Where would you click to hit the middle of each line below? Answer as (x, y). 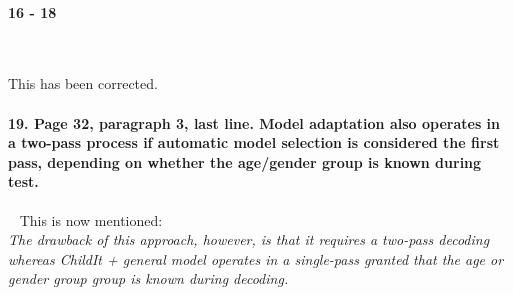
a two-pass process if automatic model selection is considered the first (254, 142)
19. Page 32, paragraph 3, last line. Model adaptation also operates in (254, 122)
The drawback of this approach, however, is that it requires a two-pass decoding (249, 239)
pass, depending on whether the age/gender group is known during (245, 161)
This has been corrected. (83, 83)
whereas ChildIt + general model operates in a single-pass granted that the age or (256, 258)
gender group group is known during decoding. (148, 278)
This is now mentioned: (91, 219)
